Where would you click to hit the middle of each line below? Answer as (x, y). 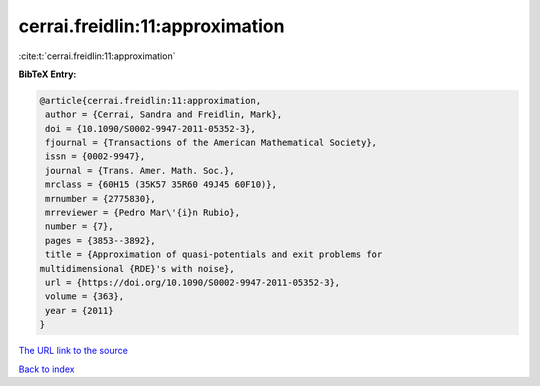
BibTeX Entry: (47, 74)
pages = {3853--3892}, (101, 240)
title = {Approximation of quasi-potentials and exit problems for (214, 254)
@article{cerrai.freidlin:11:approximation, (150, 100)
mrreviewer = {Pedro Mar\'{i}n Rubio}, (142, 213)
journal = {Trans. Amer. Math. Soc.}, (140, 170)
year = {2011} (79, 310)
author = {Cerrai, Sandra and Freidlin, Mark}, (164, 114)
